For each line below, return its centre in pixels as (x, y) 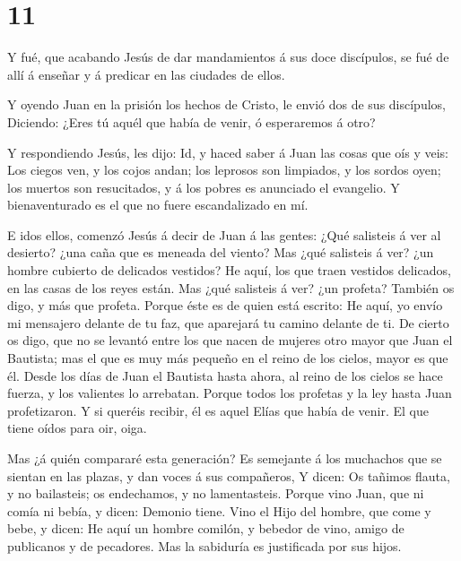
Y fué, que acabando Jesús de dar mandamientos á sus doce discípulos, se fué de (228, 57)
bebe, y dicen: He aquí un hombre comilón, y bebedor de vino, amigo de (206, 528)
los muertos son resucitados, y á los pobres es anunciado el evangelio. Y (204, 187)
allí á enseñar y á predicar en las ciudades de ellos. (146, 74)
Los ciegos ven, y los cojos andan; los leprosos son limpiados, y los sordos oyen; (224, 170)
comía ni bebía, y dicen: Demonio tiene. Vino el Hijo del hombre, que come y (219, 510)
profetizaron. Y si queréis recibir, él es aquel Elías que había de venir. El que (218, 410)
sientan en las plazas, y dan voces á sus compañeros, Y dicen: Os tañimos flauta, (229, 475)
